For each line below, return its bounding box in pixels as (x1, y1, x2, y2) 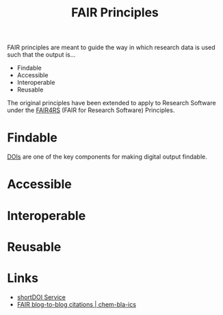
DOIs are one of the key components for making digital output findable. (7, 152, 207, 161)
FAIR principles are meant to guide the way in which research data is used (7, 43, 215, 52)
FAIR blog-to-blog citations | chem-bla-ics (16, 300, 137, 308)
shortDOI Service (16, 292, 66, 301)
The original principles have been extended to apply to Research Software (7, 99, 217, 107)
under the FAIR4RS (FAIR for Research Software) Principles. (7, 106, 175, 114)
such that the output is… (7, 51, 76, 59)
